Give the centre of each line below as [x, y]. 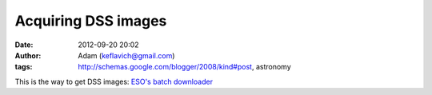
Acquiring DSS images [91, 21]
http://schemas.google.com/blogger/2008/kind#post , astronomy [184, 67]
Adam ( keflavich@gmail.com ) [126, 55]
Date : [24, 45]
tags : [24, 67]
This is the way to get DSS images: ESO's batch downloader [114, 81]
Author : [28, 55]
